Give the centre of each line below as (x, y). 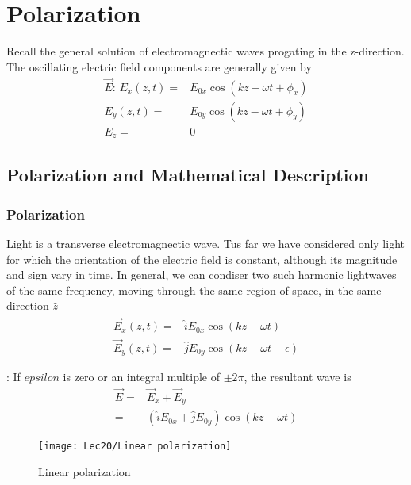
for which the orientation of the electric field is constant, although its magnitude (202, 259)
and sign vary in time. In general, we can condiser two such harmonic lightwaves (202, 275)
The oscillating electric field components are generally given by (159, 66)
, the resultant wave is (298, 376)
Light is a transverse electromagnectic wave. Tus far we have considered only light (205, 244)
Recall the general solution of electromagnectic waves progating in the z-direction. (205, 51)
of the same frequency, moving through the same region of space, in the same (194, 290)
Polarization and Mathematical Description (188, 175)
